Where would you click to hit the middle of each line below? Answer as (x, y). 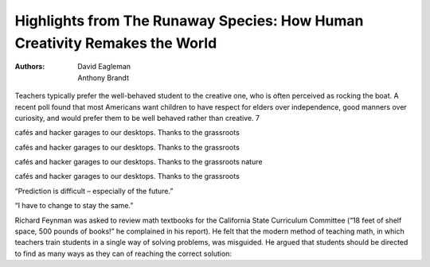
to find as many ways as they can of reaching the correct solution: (123, 253)
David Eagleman (104, 67)
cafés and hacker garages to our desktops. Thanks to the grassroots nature (139, 162)
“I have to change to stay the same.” (74, 206)
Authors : (30, 67)
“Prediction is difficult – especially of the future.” (94, 191)
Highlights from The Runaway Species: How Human (189, 21)
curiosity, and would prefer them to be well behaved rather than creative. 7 (137, 118)
